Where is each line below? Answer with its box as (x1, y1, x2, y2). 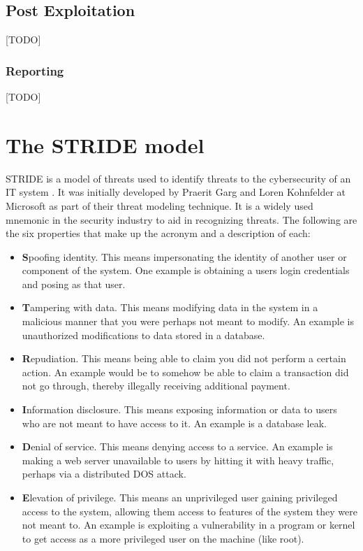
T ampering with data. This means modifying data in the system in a (22, 300, 318, 315)
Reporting (6, 62, 64, 79)
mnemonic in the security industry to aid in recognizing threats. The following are (6, 212, 357, 227)
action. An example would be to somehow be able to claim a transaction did (22, 364, 349, 379)
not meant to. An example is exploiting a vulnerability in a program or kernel (22, 517, 355, 532)
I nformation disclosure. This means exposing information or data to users (22, 402, 337, 417)
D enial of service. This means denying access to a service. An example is (22, 439, 333, 454)
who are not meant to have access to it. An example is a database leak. (22, 415, 327, 430)
